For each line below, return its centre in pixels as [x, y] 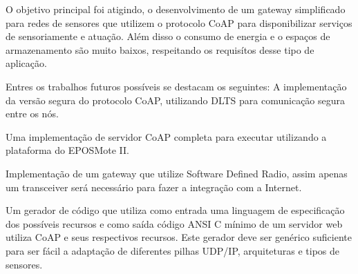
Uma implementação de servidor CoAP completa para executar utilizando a [166, 136]
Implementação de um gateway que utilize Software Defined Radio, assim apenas [177, 173]
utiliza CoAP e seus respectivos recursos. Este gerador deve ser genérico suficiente [179, 237]
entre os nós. [32, 114]
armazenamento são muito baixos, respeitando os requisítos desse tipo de [160, 49]
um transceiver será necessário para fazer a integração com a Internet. [154, 187]
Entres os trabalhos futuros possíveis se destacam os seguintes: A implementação [176, 86]
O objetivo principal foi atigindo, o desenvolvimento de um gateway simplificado [176, 9]
